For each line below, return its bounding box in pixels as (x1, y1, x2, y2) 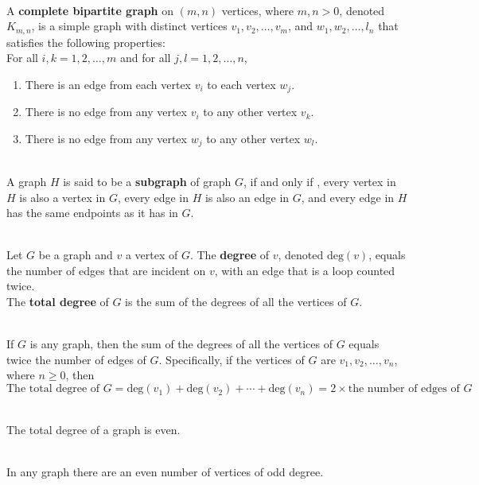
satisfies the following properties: (6, 33, 166, 50)
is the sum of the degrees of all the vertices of (125, 293, 347, 310)
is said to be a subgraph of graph (63, 173, 232, 189)
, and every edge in (301, 188, 395, 205)
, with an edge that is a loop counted (214, 262, 395, 278)
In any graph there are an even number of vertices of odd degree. (6, 463, 324, 479)
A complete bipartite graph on (6, 2, 173, 18)
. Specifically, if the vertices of (158, 351, 305, 367)
